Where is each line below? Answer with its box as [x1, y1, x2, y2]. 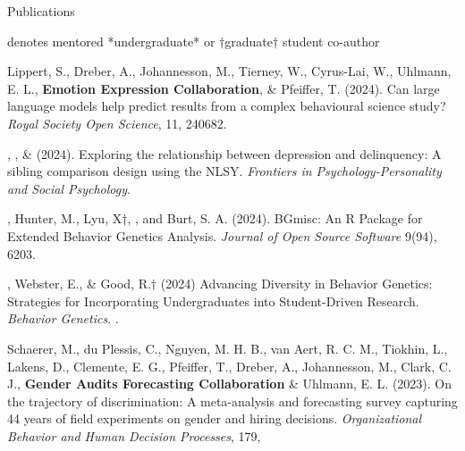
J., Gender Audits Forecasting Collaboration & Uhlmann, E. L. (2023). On [7, 374, 452, 393]
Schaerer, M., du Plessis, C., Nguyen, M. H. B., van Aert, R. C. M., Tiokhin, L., [7, 338, 448, 357]
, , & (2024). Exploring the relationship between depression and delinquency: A [7, 144, 442, 163]
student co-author [282, 31, 380, 50]
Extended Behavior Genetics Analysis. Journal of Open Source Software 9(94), [7, 226, 437, 245]
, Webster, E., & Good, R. [7, 274, 151, 293]
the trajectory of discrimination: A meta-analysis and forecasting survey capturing [7, 391, 458, 410]
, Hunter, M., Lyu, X [7, 209, 123, 228]
